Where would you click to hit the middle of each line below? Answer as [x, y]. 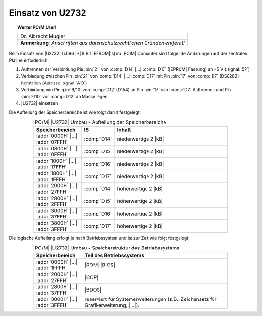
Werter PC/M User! [37, 27]
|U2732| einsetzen [40, 103]
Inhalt [124, 130]
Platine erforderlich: [29, 60]
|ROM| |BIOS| [100, 265]
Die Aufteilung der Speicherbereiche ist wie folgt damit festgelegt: [75, 112]
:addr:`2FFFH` [52, 204]
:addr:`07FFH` [52, 142]
